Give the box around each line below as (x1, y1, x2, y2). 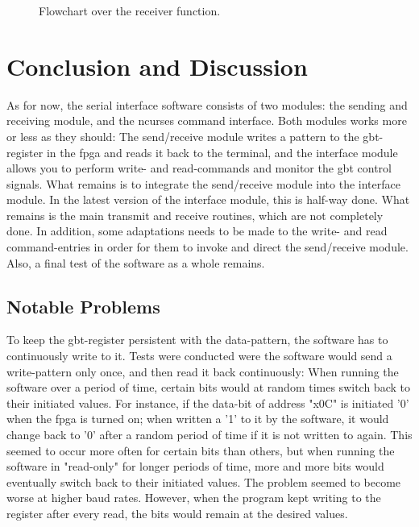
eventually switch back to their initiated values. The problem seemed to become (6, 473, 401, 490)
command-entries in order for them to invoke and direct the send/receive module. (6, 239, 409, 255)
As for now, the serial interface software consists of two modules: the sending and (6, 96, 408, 113)
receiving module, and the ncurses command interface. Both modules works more (6, 112, 407, 129)
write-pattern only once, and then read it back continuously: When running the (6, 363, 399, 380)
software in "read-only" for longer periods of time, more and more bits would (6, 458, 384, 475)
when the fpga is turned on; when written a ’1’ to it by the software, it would (6, 410, 389, 427)
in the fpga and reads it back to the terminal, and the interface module (46, 143, 398, 160)
